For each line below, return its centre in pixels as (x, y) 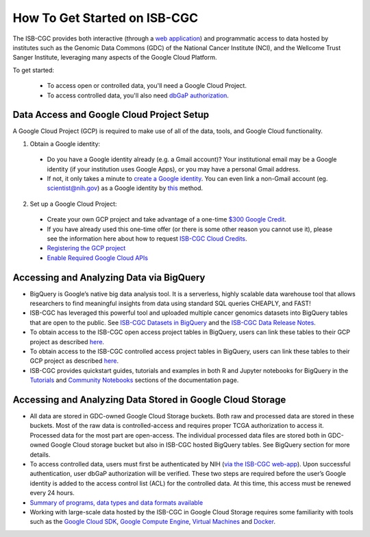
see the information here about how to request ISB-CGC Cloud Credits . (147, 238)
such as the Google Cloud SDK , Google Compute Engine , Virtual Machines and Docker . (152, 522)
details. (40, 454)
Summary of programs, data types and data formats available (116, 502)
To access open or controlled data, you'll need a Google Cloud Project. (147, 86)
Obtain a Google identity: (65, 143)
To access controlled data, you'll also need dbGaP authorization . (138, 95)
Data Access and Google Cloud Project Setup (111, 115)
